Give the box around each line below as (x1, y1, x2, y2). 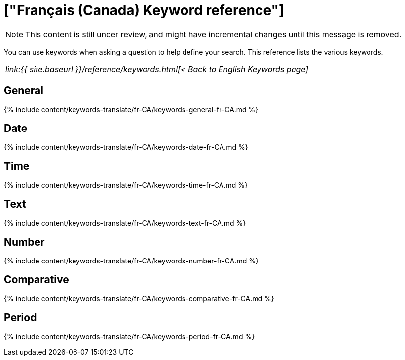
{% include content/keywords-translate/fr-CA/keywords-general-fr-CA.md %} (4, 105, 258, 114)
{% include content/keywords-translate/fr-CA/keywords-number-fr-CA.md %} (4, 256, 258, 265)
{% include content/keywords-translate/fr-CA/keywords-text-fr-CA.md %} (4, 219, 246, 228)
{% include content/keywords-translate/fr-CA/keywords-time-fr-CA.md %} (4, 181, 248, 190)
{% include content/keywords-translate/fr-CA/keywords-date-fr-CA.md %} (4, 143, 248, 152)
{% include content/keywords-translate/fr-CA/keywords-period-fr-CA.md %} (4, 332, 255, 341)
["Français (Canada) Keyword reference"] (4, 2, 284, 19)
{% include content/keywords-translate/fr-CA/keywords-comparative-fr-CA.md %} (4, 294, 274, 303)
